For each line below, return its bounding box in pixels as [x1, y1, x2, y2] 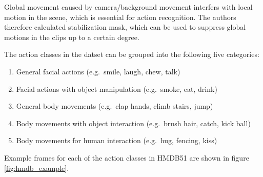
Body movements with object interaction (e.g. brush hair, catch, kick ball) [16, 117, 251, 128]
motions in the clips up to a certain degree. [4, 31, 139, 42]
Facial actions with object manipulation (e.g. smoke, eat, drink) [16, 83, 217, 94]
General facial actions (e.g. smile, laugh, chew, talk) [16, 66, 180, 76]
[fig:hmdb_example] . [4, 162, 69, 173]
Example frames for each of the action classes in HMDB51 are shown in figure [4, 152, 249, 163]
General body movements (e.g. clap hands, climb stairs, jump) [16, 101, 213, 111]
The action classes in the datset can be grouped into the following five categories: [4, 49, 259, 60]
